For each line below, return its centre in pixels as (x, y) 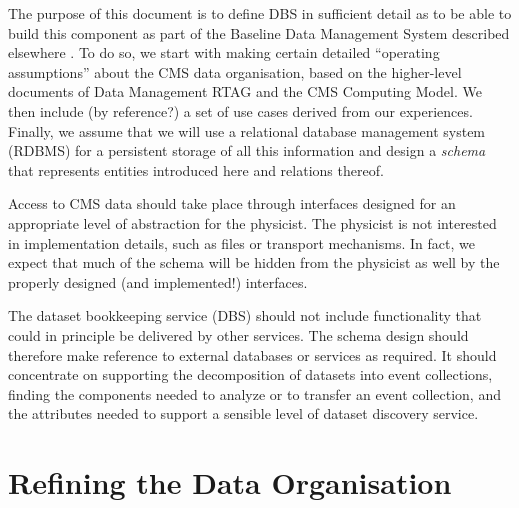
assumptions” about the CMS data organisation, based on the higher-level (235, 71)
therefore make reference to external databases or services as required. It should (252, 354)
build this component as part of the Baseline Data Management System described (259, 32)
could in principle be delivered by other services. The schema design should (238, 334)
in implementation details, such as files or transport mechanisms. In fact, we (241, 242)
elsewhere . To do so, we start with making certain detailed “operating (224, 52)
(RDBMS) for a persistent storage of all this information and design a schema (247, 150)
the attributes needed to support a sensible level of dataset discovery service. (243, 413)
